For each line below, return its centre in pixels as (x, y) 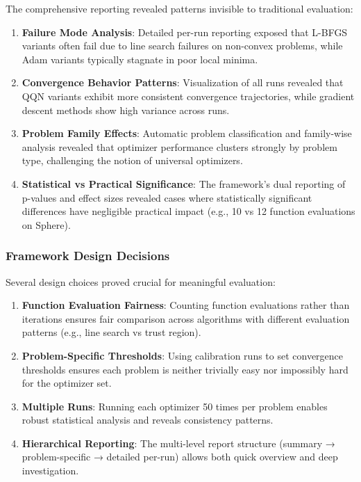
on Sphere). (46, 224)
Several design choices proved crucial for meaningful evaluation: (141, 281)
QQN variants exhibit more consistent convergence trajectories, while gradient (188, 96)
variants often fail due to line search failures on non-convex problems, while (182, 46)
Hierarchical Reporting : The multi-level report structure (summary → (178, 443)
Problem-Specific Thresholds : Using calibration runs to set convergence (183, 355)
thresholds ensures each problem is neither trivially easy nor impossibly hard (185, 369)
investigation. (50, 471)
